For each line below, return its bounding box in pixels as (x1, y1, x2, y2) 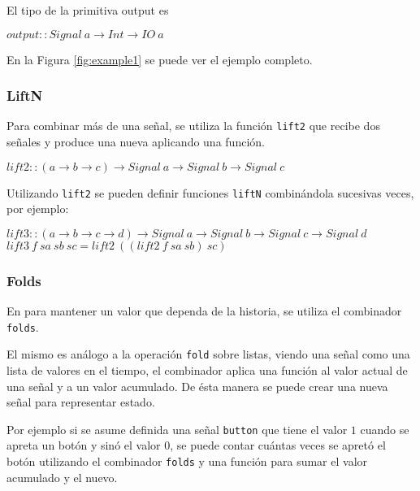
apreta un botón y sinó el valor (6, 437, 161, 454)
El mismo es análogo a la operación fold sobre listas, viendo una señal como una (6, 345, 410, 363)
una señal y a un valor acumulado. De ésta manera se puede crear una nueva (6, 377, 388, 394)
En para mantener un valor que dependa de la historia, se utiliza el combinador (6, 302, 402, 319)
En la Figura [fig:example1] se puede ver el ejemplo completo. (6, 50, 313, 67)
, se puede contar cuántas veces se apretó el (170, 437, 386, 454)
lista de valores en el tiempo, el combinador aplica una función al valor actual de (6, 362, 408, 379)
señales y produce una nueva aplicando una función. (6, 133, 265, 150)
